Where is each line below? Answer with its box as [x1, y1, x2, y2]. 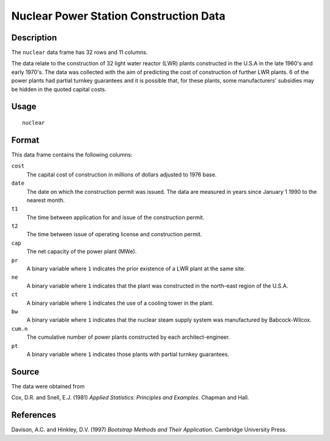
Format [11, 135, 40, 145]
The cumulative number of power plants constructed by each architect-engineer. [26, 333, 230, 341]
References [11, 410, 56, 420]
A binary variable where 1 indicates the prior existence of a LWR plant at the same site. [26, 265, 246, 272]
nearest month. [26, 196, 65, 204]
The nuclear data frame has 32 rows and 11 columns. [11, 49, 148, 56]
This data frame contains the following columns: [11, 150, 133, 158]
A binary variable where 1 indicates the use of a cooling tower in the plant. [26, 299, 214, 306]
